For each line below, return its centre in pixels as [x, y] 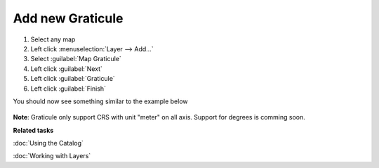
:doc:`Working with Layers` [52, 156]
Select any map [53, 39]
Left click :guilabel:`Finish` [68, 89]
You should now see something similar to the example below [101, 101]
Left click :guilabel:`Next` [67, 69]
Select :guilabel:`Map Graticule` [76, 59]
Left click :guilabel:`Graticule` [73, 79]
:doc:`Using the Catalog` [48, 143]
